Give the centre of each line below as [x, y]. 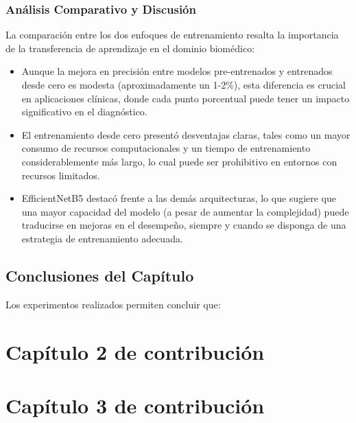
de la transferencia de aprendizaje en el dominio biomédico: [130, 48]
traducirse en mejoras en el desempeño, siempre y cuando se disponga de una [184, 225]
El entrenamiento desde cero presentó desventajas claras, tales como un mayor [186, 134]
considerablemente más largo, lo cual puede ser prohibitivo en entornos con [179, 161]
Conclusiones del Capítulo [100, 275]
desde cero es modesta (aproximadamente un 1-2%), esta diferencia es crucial [183, 84]
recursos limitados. [61, 175]
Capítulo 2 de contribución [135, 351]
